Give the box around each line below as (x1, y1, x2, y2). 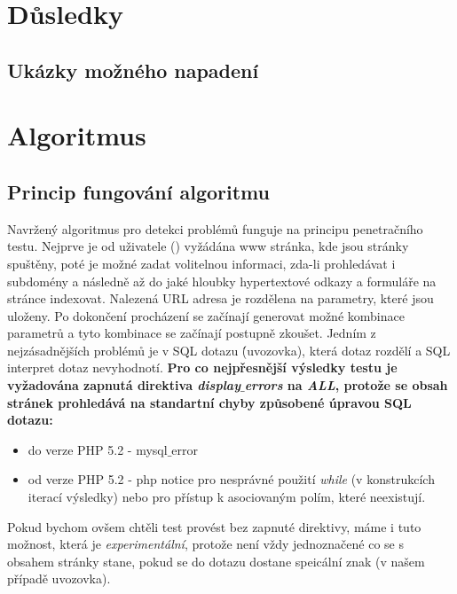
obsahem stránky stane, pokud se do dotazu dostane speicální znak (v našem (7, 551, 425, 570)
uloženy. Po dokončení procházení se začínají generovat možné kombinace (7, 306, 405, 324)
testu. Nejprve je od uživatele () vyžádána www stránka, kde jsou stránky (7, 237, 409, 255)
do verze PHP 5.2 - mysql (28, 440, 168, 458)
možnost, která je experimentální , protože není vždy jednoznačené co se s (7, 535, 404, 553)
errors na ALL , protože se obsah (244, 376, 448, 395)
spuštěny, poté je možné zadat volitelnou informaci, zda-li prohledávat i (7, 254, 396, 272)
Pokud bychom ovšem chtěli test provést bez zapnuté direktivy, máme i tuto (7, 517, 422, 535)
